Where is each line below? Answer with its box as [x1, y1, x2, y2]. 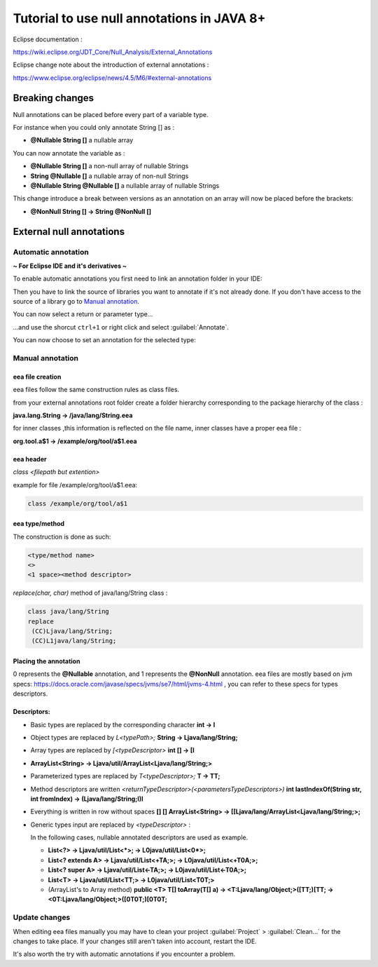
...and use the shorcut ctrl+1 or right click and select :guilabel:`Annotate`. [13, 323, 229, 331]
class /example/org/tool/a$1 [27, 499, 128, 508]
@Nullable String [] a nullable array [30, 136, 134, 144]
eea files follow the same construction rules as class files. [13, 386, 180, 394]
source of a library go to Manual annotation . [13, 297, 140, 306]
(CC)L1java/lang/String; [31, 637, 117, 645]
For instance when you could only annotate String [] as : [13, 123, 175, 132]
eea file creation [13, 372, 62, 381]
